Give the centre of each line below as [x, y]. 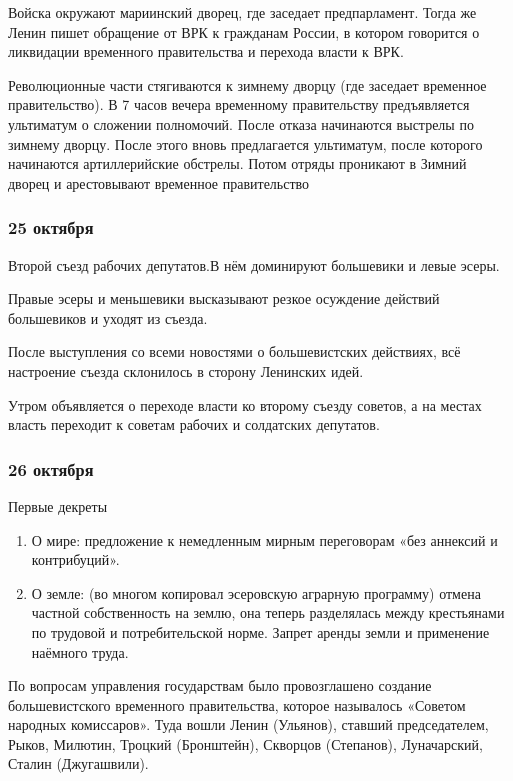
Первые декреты [58, 505]
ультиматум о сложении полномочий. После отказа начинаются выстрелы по [241, 123]
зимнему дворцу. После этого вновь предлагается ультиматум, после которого [245, 143]
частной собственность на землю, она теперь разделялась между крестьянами [268, 612]
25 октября [51, 227]
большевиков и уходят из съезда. [108, 317]
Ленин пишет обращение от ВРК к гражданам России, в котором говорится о [244, 31]
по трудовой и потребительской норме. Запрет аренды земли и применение [260, 631]
